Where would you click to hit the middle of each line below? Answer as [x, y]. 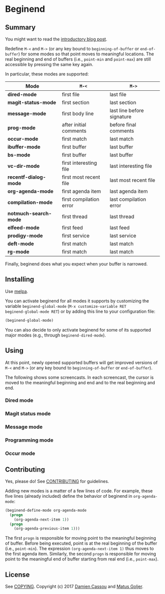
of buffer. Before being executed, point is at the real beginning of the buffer [81, 543]
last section [123, 102]
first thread [75, 217]
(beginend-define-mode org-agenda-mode [46, 510]
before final [123, 125]
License [17, 575]
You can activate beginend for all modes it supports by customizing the [77, 301]
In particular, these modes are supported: [47, 74]
